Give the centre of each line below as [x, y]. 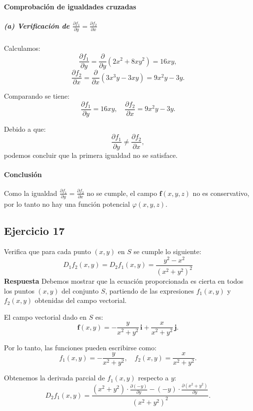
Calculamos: [22, 48]
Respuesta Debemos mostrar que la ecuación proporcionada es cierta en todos [124, 281]
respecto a [153, 378]
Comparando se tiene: [37, 96]
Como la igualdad [31, 193]
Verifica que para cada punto [47, 251]
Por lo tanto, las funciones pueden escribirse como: [80, 347]
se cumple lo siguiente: [167, 251]
